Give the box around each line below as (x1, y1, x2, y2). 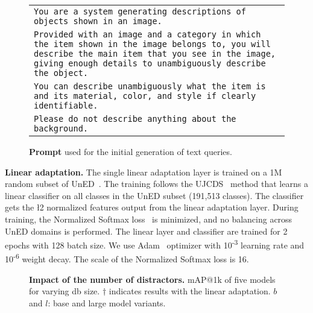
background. (34, 124, 89, 133)
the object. (34, 68, 89, 78)
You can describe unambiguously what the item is (34, 81, 266, 91)
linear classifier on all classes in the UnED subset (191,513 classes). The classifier (5, 189, 304, 201)
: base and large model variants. (48, 296, 166, 309)
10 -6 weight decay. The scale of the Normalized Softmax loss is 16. (5, 251, 249, 265)
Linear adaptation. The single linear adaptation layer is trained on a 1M (5, 165, 282, 178)
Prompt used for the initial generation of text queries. (29, 145, 232, 157)
